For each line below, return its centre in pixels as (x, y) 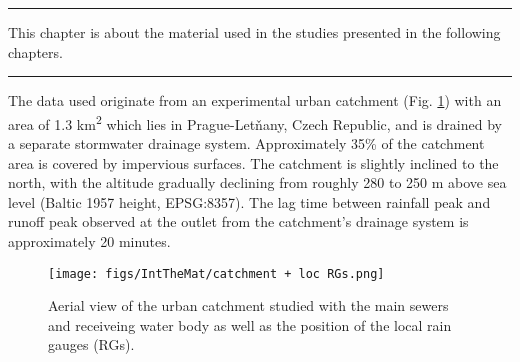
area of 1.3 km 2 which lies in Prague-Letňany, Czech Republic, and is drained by (255, 122)
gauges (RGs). (91, 344)
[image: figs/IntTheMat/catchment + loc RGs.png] (216, 273)
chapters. (35, 51)
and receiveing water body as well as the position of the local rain (250, 324)
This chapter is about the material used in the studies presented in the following (254, 32)
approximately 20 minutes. (89, 241)
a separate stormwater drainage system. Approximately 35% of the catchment (246, 143)
